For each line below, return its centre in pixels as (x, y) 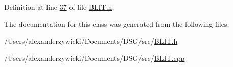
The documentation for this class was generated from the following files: (117, 24)
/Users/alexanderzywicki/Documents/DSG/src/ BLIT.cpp (95, 58)
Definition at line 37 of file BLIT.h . (59, 7)
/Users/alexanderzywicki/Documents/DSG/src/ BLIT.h (91, 41)
